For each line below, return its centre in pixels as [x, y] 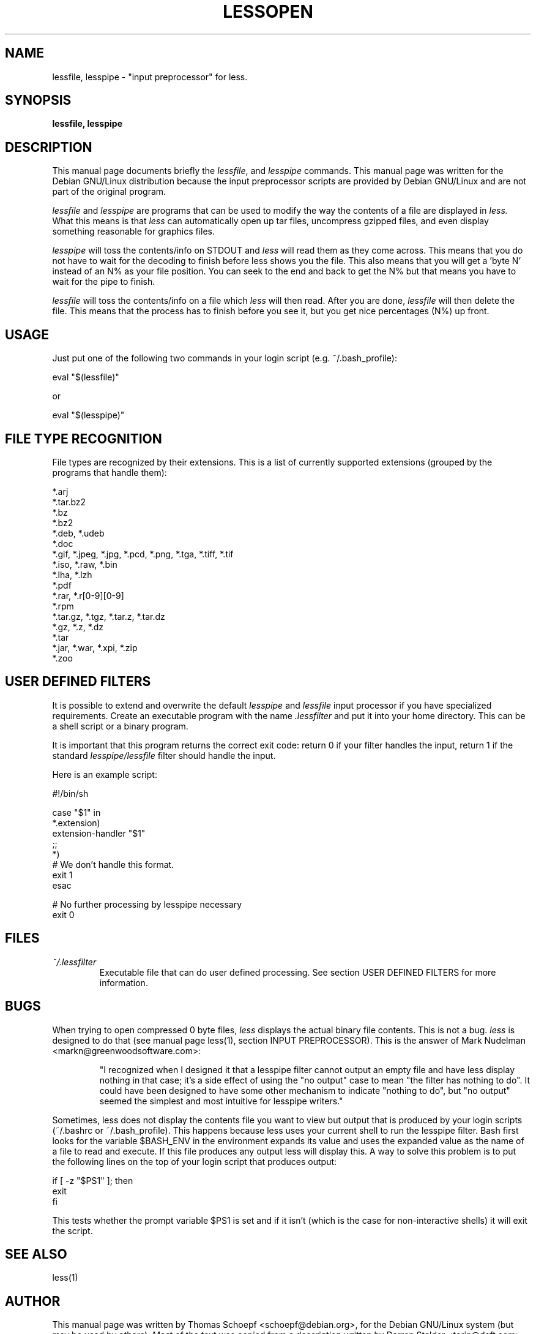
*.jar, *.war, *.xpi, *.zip [95, 647]
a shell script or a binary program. [120, 726]
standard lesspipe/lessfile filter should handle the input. [164, 755]
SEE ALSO [36, 1254]
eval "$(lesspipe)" [88, 415]
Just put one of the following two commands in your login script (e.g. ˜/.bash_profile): [225, 358]
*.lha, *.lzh [72, 575]
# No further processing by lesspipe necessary [147, 904]
